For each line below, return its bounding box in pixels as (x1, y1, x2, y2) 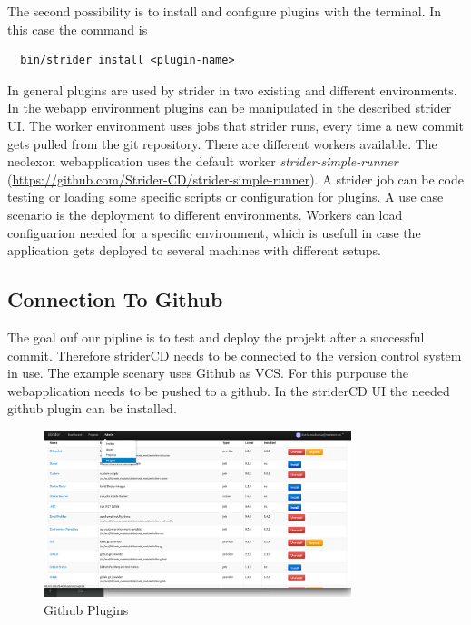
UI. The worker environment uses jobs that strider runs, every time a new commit (7, 115, 465, 134)
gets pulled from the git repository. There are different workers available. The (7, 134, 437, 153)
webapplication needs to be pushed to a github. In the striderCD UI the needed (7, 381, 450, 400)
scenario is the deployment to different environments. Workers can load (7, 204, 403, 223)
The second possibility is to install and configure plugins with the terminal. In (7, 2, 442, 20)
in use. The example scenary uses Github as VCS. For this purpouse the (7, 363, 408, 382)
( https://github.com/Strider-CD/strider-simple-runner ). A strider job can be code (7, 169, 464, 188)
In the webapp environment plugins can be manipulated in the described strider (7, 98, 452, 117)
